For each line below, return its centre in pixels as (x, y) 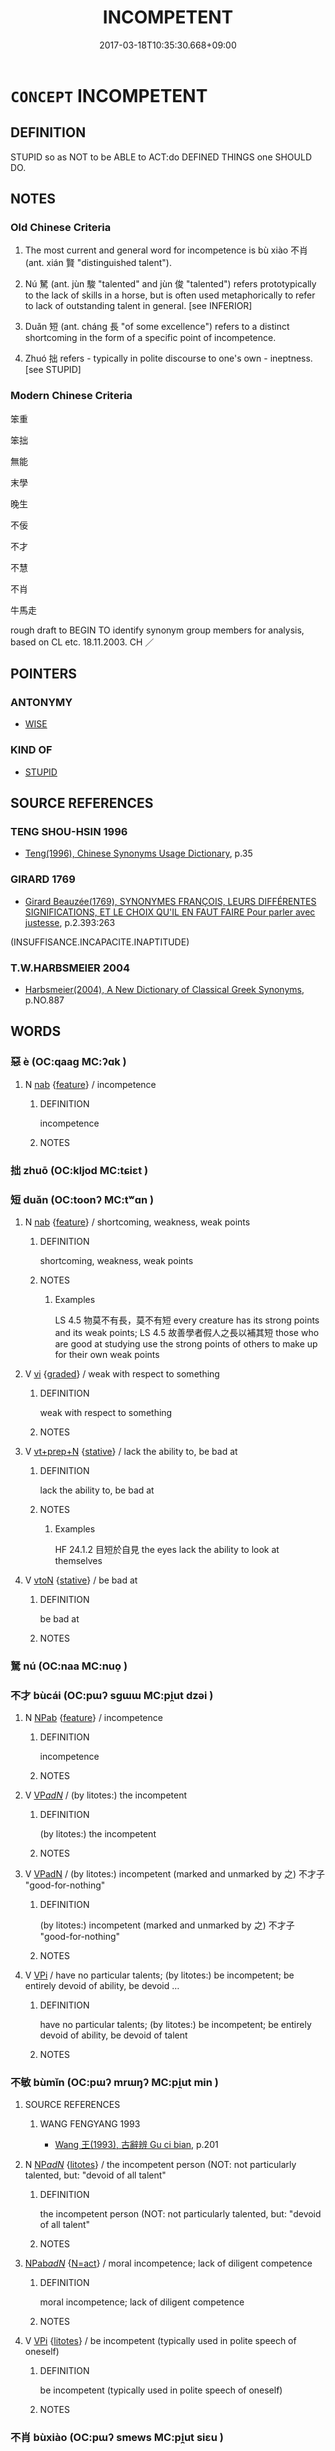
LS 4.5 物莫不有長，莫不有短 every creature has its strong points (187, 1320)
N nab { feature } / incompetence (90, 1084)
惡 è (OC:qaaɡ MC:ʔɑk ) (68, 1062)
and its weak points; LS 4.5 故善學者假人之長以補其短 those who (187, 1332)
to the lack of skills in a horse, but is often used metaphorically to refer (170, 295)
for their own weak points (107, 1354)
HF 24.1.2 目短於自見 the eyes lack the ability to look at (167, 1549)
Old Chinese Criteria (61, 228)
